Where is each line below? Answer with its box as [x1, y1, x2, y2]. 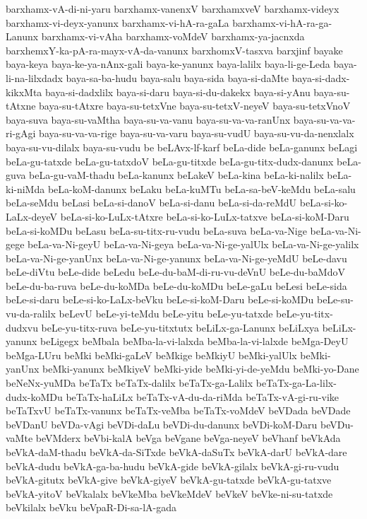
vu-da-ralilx [6, 306, 56, 321]
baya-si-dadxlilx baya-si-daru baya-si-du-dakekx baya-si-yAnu [45, 84, 311, 99]
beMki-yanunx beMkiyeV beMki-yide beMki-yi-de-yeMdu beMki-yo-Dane [42, 361, 359, 376]
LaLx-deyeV [6, 209, 58, 223]
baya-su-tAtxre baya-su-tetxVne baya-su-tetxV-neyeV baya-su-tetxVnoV [39, 98, 351, 113]
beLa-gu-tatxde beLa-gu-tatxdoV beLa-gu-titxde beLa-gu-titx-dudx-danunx [6, 153, 334, 168]
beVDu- [320, 416, 354, 431]
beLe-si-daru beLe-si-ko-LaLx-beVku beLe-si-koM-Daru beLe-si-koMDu [6, 292, 314, 307]
